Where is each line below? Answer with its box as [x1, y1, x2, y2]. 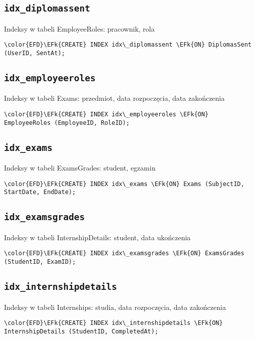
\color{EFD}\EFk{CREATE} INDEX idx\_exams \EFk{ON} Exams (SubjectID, [4, 180, 244, 188]
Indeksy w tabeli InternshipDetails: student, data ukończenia [4, 232, 191, 242]
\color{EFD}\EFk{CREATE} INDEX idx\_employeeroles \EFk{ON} [4, 111, 209, 118]
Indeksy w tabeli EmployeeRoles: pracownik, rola [4, 23, 155, 34]
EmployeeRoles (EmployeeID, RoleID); [4, 119, 130, 126]
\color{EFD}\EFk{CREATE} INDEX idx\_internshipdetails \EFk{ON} [4, 319, 223, 327]
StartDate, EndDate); [4, 189, 76, 196]
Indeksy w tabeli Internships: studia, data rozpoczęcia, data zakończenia [4, 301, 226, 312]
